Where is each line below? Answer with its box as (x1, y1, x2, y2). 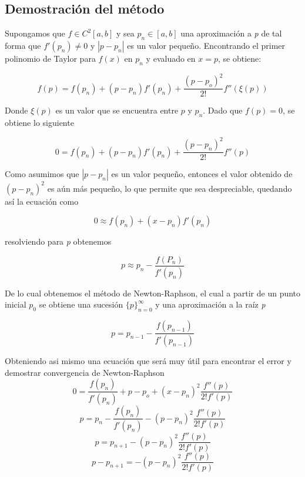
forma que (5, 39, 41, 51)
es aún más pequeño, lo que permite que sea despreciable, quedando (47, 182, 292, 194)
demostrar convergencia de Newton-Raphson (5, 366, 165, 378)
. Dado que (203, 104, 243, 116)
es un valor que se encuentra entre (55, 104, 179, 116)
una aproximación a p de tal (180, 27, 282, 39)
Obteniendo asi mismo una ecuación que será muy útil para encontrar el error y (5, 355, 291, 367)
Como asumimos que (5, 168, 79, 180)
